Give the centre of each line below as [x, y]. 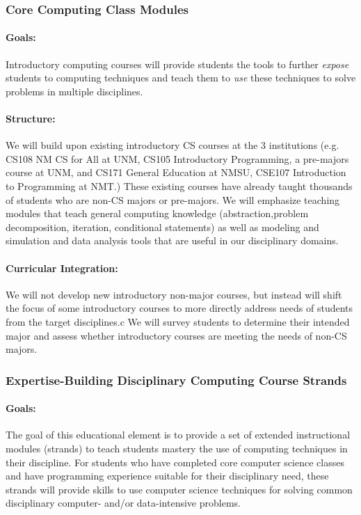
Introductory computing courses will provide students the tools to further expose [177, 64]
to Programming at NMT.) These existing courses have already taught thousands [179, 186]
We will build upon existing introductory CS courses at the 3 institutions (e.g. [173, 145]
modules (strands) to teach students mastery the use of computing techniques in [177, 448]
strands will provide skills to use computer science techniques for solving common [179, 489]
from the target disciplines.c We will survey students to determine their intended [178, 321]
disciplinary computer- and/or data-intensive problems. [123, 503]
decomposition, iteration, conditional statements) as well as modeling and [162, 227]
